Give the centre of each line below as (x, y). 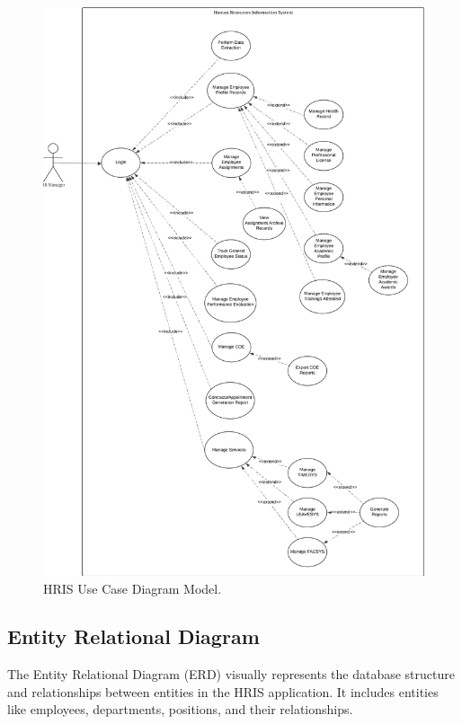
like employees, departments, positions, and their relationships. (180, 709)
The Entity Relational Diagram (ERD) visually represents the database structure (231, 674)
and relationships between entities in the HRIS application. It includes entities (223, 691)
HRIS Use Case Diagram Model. (133, 588)
